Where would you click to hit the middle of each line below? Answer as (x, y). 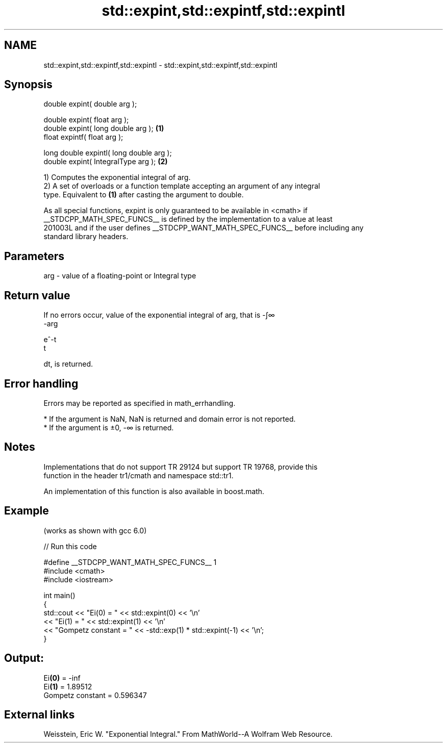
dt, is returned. (68, 364)
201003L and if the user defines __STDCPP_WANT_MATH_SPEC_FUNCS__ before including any (204, 228)
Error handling (41, 383)
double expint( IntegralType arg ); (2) (106, 162)
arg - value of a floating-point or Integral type (120, 276)
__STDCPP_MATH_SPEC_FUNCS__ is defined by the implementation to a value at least (188, 219)
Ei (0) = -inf (62, 678)
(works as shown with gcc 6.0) (95, 530)
